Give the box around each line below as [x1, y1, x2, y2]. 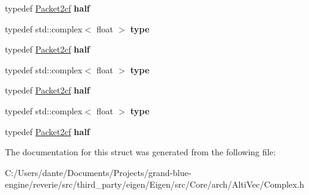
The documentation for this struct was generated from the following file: [5, 145, 276, 158]
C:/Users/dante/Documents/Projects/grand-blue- [5, 166, 192, 178]
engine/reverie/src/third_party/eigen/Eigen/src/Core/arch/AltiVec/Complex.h [5, 178, 305, 191]
